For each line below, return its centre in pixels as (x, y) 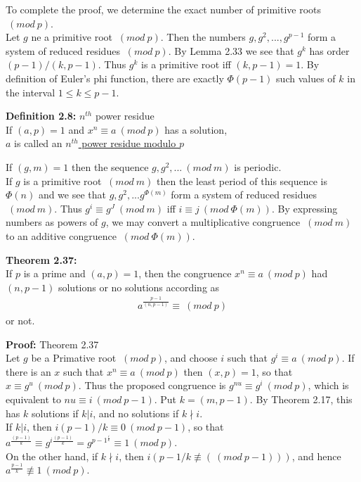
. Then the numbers (203, 37)
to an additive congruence (61, 235)
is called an (38, 143)
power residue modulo (129, 143)
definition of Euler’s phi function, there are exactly (115, 78)
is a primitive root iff (186, 64)
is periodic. (258, 166)
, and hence (316, 456)
